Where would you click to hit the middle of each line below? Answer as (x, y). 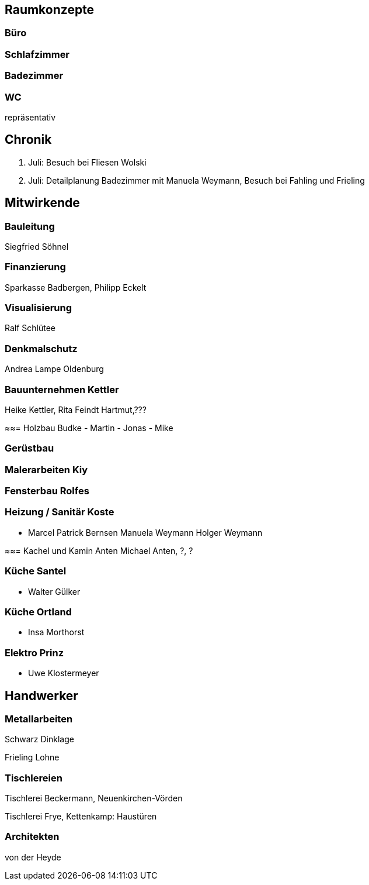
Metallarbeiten (39, 719)
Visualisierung (39, 308)
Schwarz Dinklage (39, 739)
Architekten (32, 837)
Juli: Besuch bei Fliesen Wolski (87, 162)
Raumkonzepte (50, 10)
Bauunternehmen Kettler (62, 389)
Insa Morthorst (56, 632)
